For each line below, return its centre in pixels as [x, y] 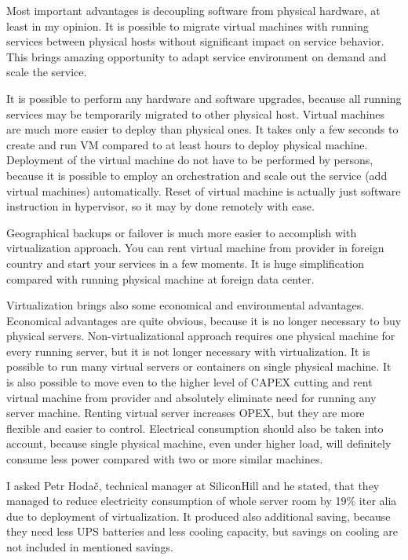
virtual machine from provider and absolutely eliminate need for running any [191, 397]
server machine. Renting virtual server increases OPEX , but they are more [186, 413]
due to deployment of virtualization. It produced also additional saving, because [199, 516]
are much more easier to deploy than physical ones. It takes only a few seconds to [202, 129]
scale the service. [47, 72]
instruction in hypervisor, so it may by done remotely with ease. [160, 206]
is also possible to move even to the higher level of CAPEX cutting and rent [189, 382]
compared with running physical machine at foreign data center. [160, 278]
